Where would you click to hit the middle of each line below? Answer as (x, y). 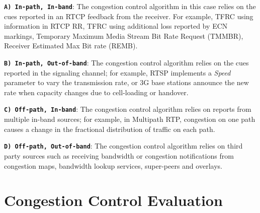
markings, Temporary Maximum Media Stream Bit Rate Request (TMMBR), (124, 35)
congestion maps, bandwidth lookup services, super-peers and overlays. (113, 165)
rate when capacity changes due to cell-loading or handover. (96, 92)
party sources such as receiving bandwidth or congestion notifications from (119, 155)
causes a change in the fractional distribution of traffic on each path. (110, 129)
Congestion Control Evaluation (113, 200)
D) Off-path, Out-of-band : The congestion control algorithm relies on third (123, 146)
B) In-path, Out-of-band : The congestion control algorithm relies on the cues (126, 63)
